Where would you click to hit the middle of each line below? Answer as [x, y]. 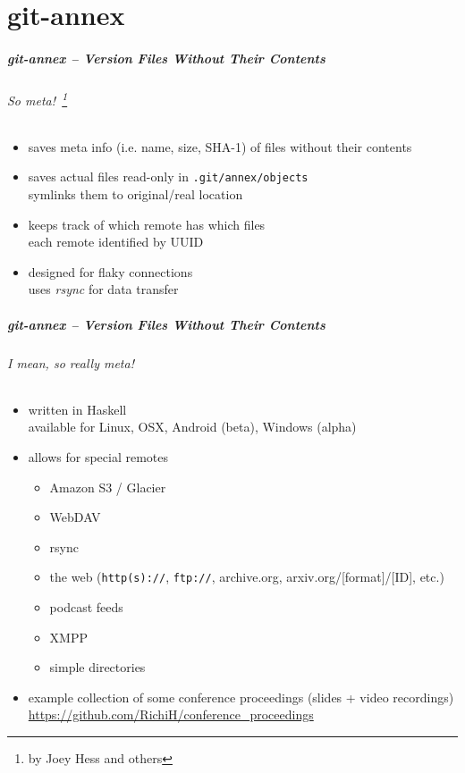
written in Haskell [77, 409]
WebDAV [75, 517]
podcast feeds [86, 607]
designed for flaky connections [110, 271]
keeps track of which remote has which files [147, 224]
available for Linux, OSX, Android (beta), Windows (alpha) [192, 427]
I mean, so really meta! [71, 362]
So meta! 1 [38, 98]
